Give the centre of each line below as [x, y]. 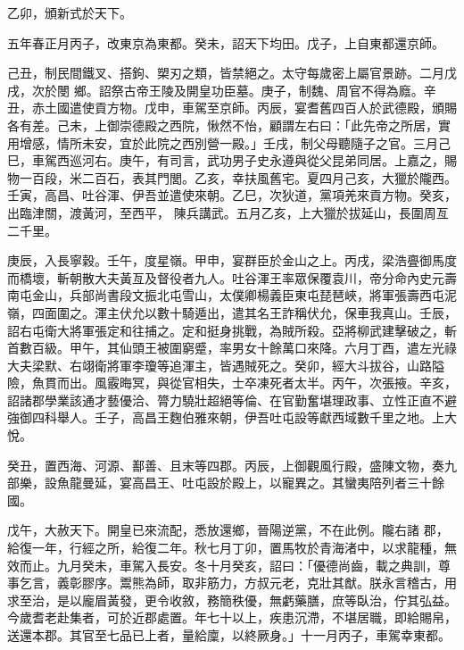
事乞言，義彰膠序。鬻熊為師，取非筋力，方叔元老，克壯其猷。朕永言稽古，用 [232, 583]
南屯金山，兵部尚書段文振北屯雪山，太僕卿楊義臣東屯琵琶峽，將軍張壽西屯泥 [232, 295]
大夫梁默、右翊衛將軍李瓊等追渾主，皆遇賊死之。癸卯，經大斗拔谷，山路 [220, 365]
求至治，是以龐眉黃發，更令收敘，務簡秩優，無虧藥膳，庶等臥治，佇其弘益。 [232, 600]
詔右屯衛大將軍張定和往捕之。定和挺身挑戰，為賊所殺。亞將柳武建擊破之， [226, 330]
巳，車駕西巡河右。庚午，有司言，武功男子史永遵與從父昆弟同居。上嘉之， [226, 160]
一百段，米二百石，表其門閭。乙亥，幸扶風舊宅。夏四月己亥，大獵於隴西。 [238, 177]
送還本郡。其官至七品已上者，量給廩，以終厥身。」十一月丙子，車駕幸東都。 [229, 635]
